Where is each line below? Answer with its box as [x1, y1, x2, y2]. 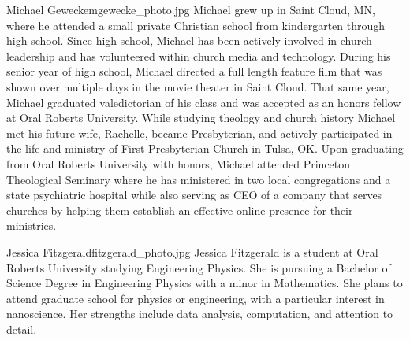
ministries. [6, 217, 57, 234]
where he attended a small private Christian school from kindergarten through [6, 17, 386, 33]
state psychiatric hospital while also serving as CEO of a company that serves [6, 187, 382, 203]
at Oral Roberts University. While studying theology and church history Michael [6, 109, 396, 126]
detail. [6, 320, 37, 337]
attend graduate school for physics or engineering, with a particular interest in [6, 290, 385, 306]
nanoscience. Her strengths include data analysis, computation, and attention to [6, 305, 393, 322]
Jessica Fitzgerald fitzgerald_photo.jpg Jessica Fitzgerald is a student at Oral [6, 243, 378, 260]
